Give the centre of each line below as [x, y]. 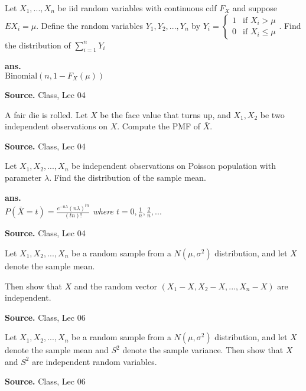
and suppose [255, 8]
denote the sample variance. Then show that [203, 350]
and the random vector [115, 286]
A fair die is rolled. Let [46, 114]
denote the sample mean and [57, 350]
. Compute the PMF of [159, 126]
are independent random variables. [95, 361]
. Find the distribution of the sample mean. [128, 177]
